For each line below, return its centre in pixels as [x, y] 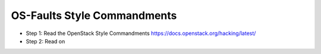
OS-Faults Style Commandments [94, 15]
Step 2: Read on [45, 41]
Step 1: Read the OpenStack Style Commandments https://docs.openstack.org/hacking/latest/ [141, 33]
